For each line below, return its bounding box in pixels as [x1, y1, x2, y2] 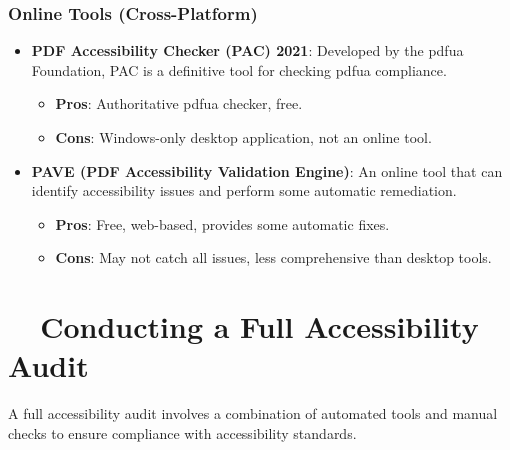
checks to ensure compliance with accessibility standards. [8, 422, 357, 443]
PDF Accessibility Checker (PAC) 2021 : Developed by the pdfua [31, 40, 464, 61]
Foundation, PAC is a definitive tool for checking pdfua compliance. [31, 59, 447, 80]
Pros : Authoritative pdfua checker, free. [55, 93, 303, 114]
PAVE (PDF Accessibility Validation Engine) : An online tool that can [31, 160, 503, 181]
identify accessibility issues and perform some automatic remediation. [31, 180, 457, 201]
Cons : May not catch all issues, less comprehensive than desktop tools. [55, 247, 492, 268]
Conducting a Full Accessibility [40, 306, 479, 347]
